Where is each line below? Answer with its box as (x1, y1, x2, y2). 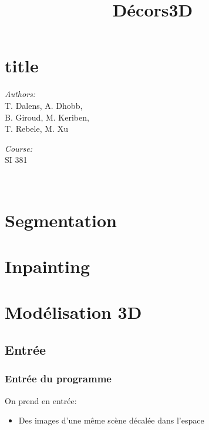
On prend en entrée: (5, 394, 77, 406)
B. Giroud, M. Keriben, (5, 111, 89, 123)
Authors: (5, 88, 36, 100)
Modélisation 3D (5, 300, 142, 324)
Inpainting (5, 254, 90, 278)
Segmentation (5, 208, 117, 232)
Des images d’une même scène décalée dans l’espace (18, 414, 204, 426)
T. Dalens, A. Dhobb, (5, 99, 83, 111)
